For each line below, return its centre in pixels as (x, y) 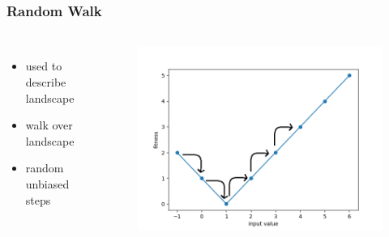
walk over (49, 125)
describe (46, 82)
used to (44, 66)
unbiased (47, 184)
